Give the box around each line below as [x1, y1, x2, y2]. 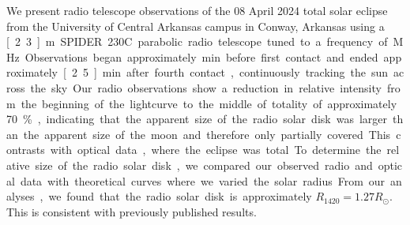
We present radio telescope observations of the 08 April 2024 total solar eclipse [6, 2, 388, 18]
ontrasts [6, 141, 45, 158]
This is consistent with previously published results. [6, 203, 257, 219]
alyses [6, 188, 35, 204]
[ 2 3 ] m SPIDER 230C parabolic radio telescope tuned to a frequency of [6, 33, 388, 50]
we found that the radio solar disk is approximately [48, 188, 312, 204]
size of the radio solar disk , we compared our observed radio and [35, 156, 373, 173]
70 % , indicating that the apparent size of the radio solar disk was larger [6, 111, 388, 127]
